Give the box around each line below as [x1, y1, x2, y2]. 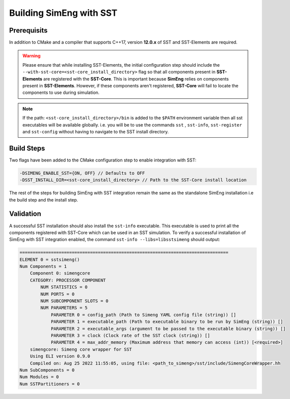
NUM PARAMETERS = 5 [40, 305, 88, 311]
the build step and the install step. [9, 197, 79, 202]
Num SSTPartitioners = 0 [19, 381, 80, 387]
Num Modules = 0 [19, 374, 59, 380]
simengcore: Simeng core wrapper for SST [30, 346, 132, 352]
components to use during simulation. [22, 89, 100, 96]
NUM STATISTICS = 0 [40, 284, 88, 290]
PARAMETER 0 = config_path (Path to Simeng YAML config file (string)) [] [50, 312, 237, 318]
